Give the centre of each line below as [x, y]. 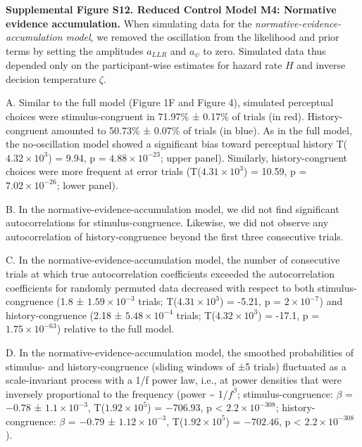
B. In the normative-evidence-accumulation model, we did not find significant [173, 208]
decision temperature [51, 78]
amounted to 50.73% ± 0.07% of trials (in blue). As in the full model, [201, 130]
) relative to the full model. [116, 329]
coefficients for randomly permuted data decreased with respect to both [160, 287]
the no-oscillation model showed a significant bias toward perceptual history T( [177, 144]
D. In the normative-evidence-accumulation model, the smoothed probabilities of [180, 352]
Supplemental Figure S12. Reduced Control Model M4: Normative [171, 9]
